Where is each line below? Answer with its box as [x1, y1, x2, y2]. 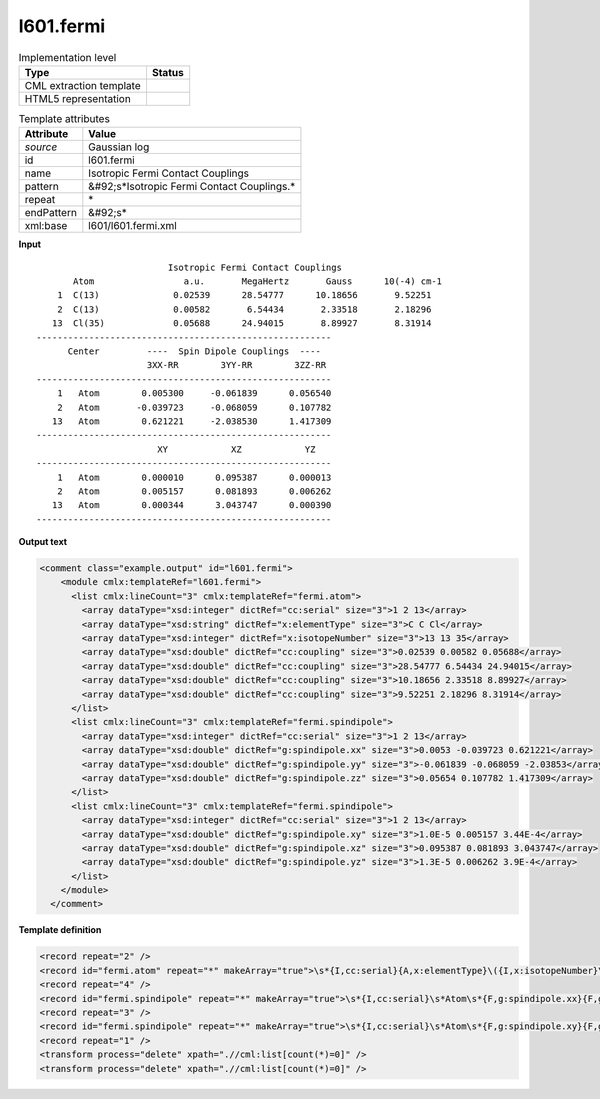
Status [151, 65, 184, 79]
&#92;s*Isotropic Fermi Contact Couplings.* [88, 180, 296, 194]
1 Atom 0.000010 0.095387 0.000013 [56, 471, 332, 483]
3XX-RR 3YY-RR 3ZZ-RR [146, 360, 327, 371]
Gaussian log [88, 140, 150, 154]
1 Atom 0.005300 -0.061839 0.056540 [56, 388, 332, 399]
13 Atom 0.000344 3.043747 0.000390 [51, 500, 332, 511]
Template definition [18, 924, 102, 936]
